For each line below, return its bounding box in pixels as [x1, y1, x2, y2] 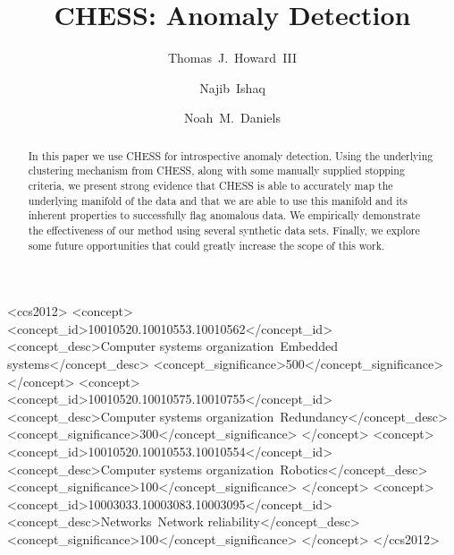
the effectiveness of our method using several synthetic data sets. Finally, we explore [28, 222, 420, 237]
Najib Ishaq [199, 78, 265, 97]
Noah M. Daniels [183, 108, 281, 127]
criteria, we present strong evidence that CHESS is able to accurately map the [28, 178, 393, 193]
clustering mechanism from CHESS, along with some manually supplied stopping [28, 163, 405, 178]
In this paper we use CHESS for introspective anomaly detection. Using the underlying [28, 148, 433, 163]
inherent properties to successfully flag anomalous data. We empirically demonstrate [28, 208, 421, 223]
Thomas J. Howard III [167, 48, 298, 67]
